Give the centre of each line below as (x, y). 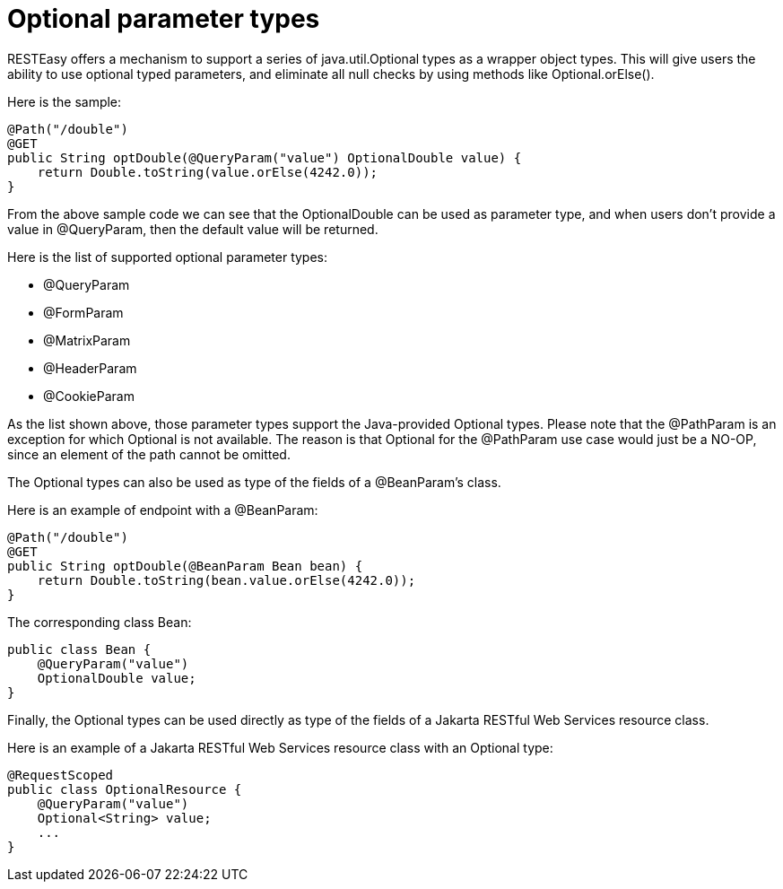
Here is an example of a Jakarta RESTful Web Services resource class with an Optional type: (280, 747)
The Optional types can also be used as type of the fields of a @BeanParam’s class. (254, 482)
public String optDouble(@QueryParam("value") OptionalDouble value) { (265, 157)
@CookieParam (89, 396)
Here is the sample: (65, 101)
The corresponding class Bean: (100, 622)
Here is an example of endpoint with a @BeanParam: (163, 510)
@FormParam (83, 312)
